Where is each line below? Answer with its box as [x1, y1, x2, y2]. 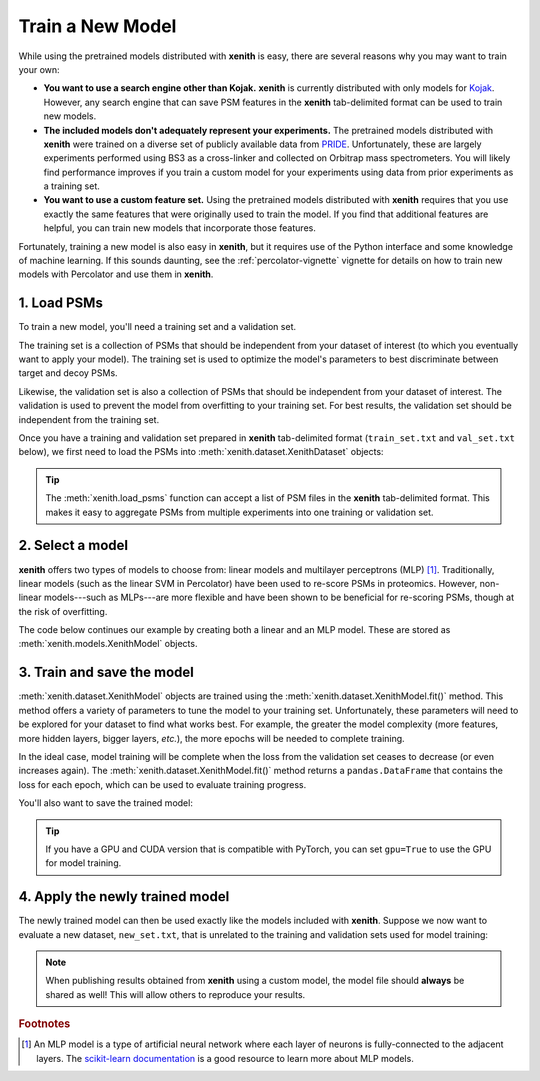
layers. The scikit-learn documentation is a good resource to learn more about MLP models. [36, 1052, 414, 1064]
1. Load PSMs [18, 295, 104, 312]
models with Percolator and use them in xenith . [18, 268, 214, 280]
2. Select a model [18, 537, 129, 554]
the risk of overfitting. [18, 605, 108, 617]
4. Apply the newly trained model [18, 888, 230, 905]
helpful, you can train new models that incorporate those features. [43, 222, 317, 234]
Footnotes [18, 1017, 71, 1031]
